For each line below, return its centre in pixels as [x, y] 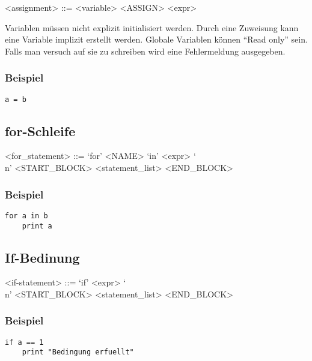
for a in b [26, 216]
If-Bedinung [42, 257]
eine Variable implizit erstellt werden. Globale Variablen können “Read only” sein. [156, 39]
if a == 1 [24, 342]
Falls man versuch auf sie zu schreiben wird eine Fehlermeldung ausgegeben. [145, 51]
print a [37, 226]
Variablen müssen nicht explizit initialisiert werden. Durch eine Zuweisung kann [152, 27]
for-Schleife [40, 130]
